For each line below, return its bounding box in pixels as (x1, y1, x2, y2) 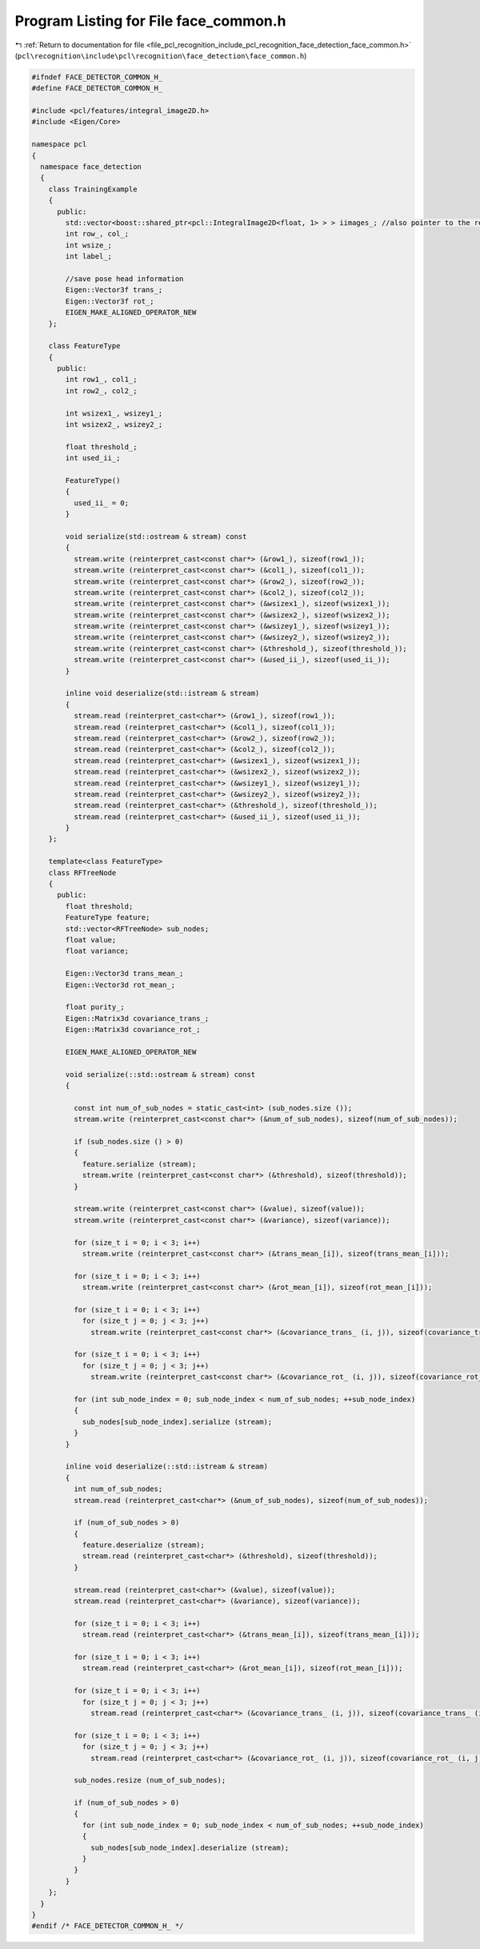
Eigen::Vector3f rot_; (65, 296, 155, 306)
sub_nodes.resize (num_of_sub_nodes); (73, 1776, 226, 1785)
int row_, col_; (65, 229, 130, 239)
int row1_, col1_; (65, 375, 138, 384)
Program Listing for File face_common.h (14, 12, 287, 30)
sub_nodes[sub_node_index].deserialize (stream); (90, 1843, 290, 1852)
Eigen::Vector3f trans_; (65, 285, 163, 295)
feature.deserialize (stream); (82, 1541, 206, 1549)
